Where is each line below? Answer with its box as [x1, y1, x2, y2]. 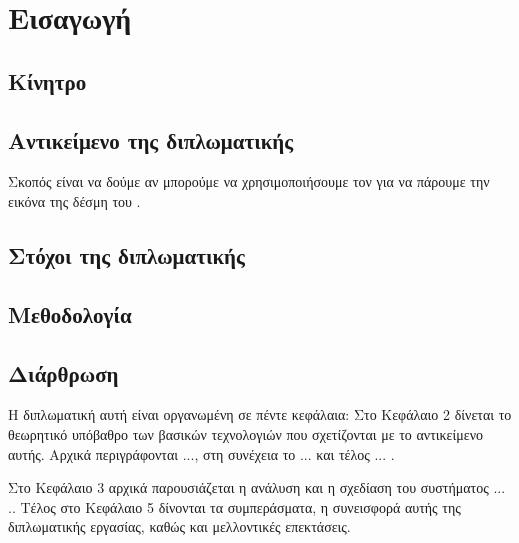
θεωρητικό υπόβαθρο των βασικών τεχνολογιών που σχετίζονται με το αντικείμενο [8, 423, 483, 444]
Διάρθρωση [8, 357, 119, 388]
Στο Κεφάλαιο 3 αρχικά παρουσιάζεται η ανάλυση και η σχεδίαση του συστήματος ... [8, 477, 506, 498]
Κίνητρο [8, 65, 87, 96]
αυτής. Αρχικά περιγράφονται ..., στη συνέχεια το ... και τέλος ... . [8, 443, 395, 464]
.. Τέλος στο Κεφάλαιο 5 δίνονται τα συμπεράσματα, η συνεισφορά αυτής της [8, 496, 461, 517]
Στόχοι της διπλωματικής [8, 239, 245, 270]
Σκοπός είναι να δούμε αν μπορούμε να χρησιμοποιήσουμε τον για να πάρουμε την [8, 171, 490, 192]
